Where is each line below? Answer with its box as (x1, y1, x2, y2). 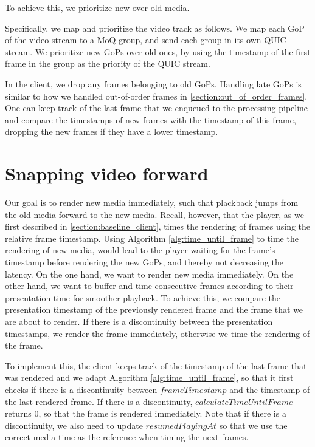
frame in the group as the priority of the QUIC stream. (5, 57, 210, 70)
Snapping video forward (5, 161, 209, 186)
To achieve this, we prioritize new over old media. (5, 1, 190, 13)
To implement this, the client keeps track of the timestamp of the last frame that (5, 359, 307, 372)
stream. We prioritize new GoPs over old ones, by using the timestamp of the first (5, 45, 311, 58)
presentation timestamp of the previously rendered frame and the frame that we (5, 303, 303, 316)
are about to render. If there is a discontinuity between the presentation (5, 315, 273, 327)
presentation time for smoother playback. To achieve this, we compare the (5, 291, 281, 304)
